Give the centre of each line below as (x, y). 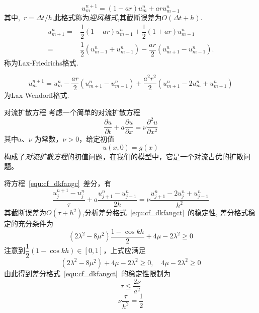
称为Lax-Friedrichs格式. (41, 62)
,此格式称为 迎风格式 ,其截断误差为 (107, 17)
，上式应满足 (124, 250)
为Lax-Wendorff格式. (37, 95)
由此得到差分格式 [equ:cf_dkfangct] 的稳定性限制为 (87, 273)
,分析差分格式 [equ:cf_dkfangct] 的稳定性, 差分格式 (165, 212)
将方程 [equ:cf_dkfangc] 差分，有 (58, 183)
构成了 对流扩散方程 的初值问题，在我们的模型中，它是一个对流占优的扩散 (124, 156)
